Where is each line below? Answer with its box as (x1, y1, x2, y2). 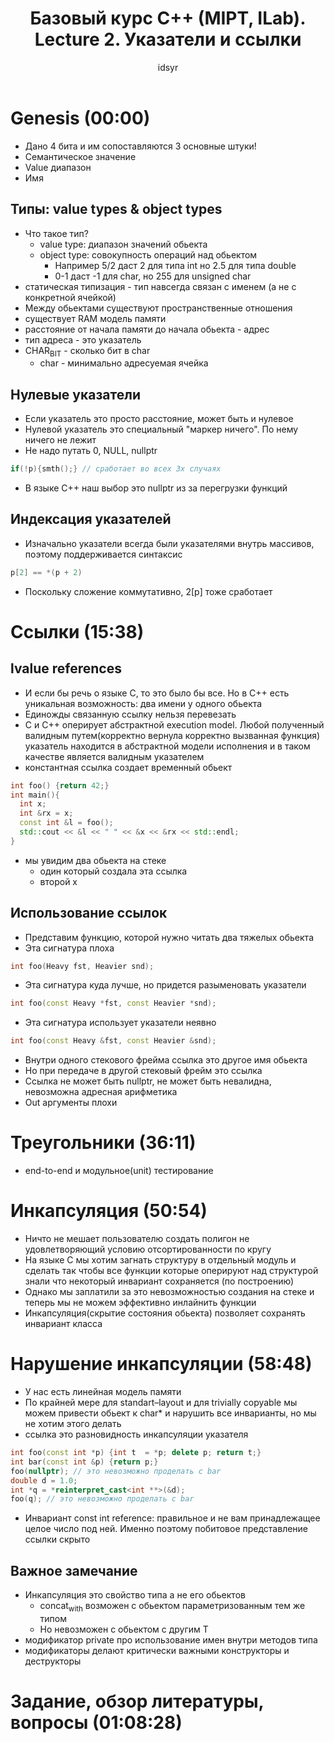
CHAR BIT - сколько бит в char (24, 344, 151, 359)
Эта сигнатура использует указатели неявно (24, 1017, 217, 1029)
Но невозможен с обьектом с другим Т (39, 1623, 209, 1635)
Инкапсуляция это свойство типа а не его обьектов (24, 1589, 246, 1601)
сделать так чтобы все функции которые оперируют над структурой (24, 1265, 319, 1277)
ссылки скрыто (24, 1533, 91, 1546)
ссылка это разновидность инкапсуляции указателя (24, 1428, 249, 1441)
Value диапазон (24, 161, 92, 173)
